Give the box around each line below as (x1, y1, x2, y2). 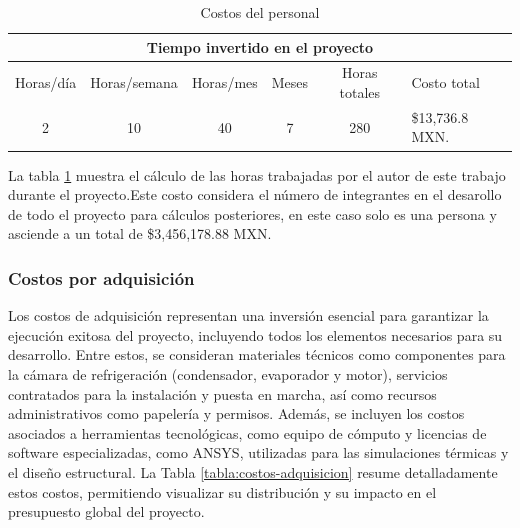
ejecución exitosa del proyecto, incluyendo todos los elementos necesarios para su (8, 324, 503, 345)
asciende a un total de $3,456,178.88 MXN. (8, 223, 272, 244)
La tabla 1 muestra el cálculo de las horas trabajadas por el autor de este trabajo (8, 164, 506, 185)
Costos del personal (200, 2, 320, 22)
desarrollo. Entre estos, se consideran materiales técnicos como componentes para (8, 344, 506, 365)
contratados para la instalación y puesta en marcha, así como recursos (8, 383, 437, 404)
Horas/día (15, 72, 77, 93)
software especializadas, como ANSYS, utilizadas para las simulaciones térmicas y (8, 442, 509, 463)
